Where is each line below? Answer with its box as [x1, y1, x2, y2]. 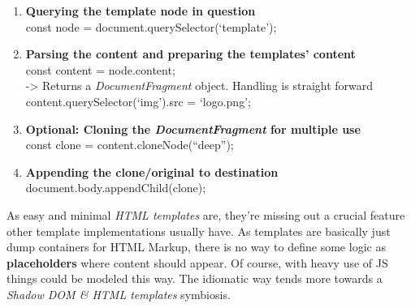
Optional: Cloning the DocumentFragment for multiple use [25, 120, 361, 137]
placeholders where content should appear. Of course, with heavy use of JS [6, 254, 388, 271]
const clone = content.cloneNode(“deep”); [25, 136, 234, 153]
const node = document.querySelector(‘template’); [25, 18, 277, 35]
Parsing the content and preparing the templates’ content [25, 45, 356, 62]
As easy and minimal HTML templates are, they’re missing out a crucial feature [6, 206, 405, 223]
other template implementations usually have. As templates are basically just [6, 222, 391, 239]
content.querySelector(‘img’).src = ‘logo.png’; [25, 92, 251, 109]
